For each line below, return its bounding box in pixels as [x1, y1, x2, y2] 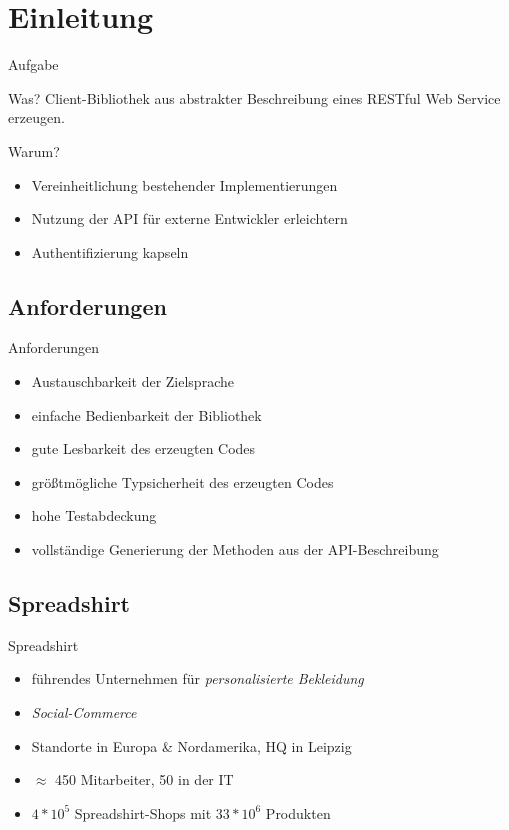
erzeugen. [8, 107, 65, 128]
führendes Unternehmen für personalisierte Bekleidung [31, 668, 364, 689]
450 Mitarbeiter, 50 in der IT [55, 769, 234, 790]
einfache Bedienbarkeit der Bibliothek [31, 404, 262, 425]
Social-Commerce [31, 702, 137, 723]
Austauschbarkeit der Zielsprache [31, 371, 234, 392]
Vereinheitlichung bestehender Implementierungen [31, 174, 338, 195]
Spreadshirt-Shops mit [74, 802, 212, 823]
